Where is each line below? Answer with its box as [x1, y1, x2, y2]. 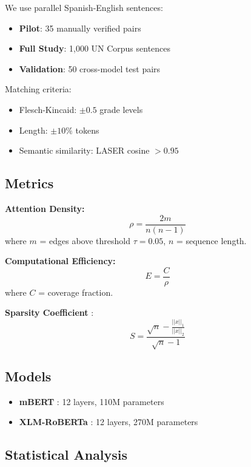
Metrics [5, 174, 54, 193]
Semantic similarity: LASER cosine [19, 144, 150, 157]
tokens [75, 123, 99, 136]
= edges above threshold [39, 234, 130, 247]
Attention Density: [5, 202, 85, 214]
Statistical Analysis [5, 445, 128, 464]
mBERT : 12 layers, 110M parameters [19, 395, 164, 407]
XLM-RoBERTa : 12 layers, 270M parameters [19, 415, 198, 428]
